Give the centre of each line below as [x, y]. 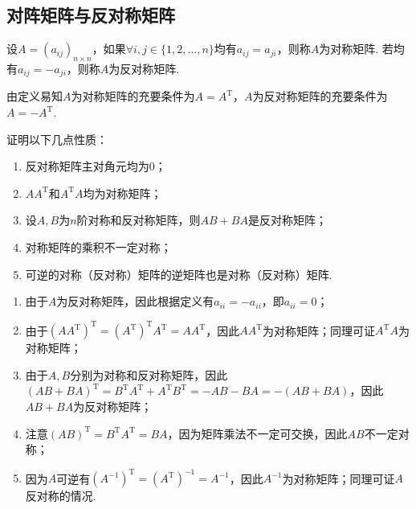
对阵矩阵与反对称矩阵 [91, 15]
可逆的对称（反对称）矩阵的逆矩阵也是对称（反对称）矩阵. [179, 274]
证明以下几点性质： [57, 139]
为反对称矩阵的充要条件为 [320, 96]
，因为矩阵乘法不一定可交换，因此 [257, 433]
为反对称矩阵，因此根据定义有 [135, 301]
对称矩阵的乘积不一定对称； [98, 247]
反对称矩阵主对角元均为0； [96, 166]
